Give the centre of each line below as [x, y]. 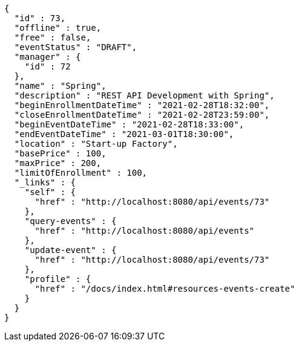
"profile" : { [58, 279]
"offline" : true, [58, 28]
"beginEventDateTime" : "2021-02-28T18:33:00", [129, 124]
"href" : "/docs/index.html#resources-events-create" [165, 289]
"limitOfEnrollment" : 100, [81, 173]
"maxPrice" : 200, [58, 163]
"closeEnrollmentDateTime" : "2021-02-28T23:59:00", [142, 115]
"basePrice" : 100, [60, 153]
